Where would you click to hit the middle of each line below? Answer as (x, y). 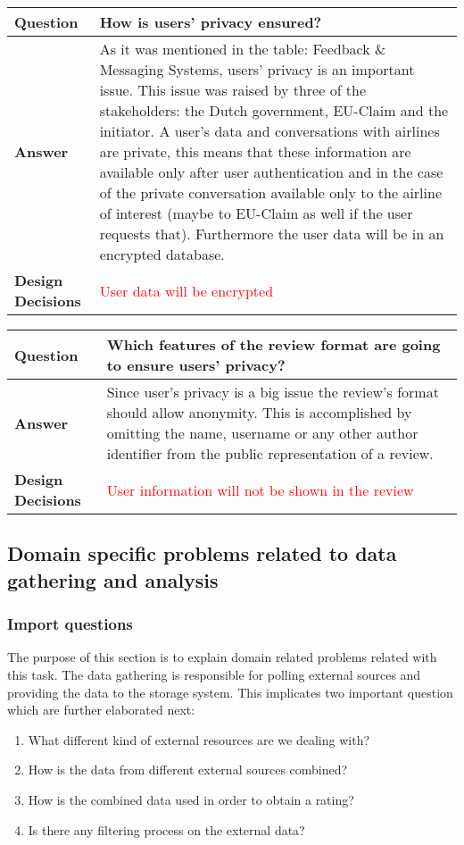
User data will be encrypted (186, 290)
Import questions (70, 624)
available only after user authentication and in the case (271, 172)
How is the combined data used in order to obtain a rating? (191, 799)
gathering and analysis (113, 579)
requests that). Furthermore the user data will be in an (272, 234)
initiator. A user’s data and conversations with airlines (269, 131)
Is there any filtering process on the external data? (166, 829)
